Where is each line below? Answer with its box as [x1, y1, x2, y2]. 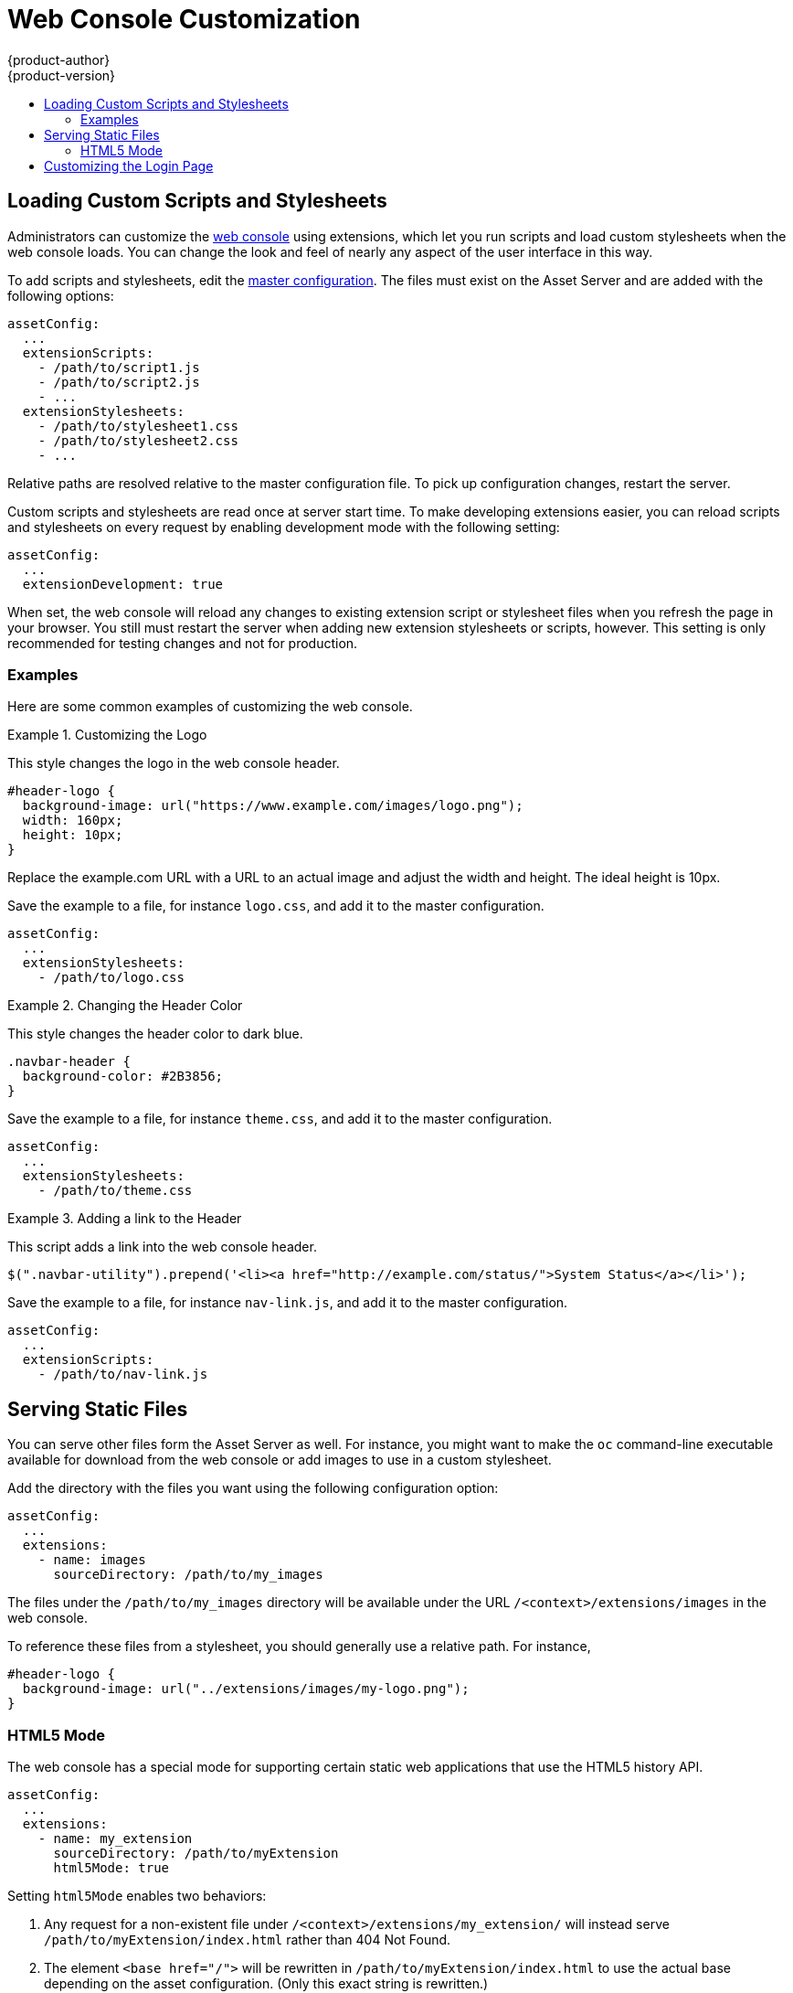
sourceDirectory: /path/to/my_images [53, 1567, 323, 1583]
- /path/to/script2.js [37, 374, 200, 389]
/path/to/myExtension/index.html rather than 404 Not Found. [44, 1931, 451, 1947]
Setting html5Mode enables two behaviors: [7, 1887, 267, 1903]
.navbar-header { [7, 1054, 131, 1070]
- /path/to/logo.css [37, 970, 185, 986]
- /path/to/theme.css [37, 1183, 193, 1199]
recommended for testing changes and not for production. [7, 634, 358, 651]
